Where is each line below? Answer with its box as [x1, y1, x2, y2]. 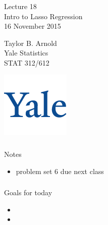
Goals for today [4, 187, 52, 198]
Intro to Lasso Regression [4, 11, 83, 21]
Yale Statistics [4, 47, 48, 58]
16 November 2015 [4, 21, 61, 31]
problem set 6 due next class [16, 165, 104, 176]
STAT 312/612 [4, 57, 49, 68]
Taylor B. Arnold [4, 37, 57, 48]
